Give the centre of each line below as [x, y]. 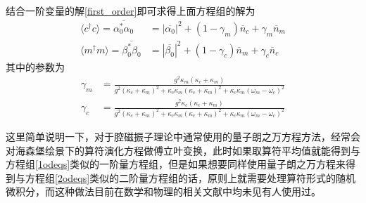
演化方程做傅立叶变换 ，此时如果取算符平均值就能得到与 [232, 150]
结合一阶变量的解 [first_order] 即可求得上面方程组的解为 [131, 11]
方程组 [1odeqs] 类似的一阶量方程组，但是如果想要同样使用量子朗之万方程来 [176, 164]
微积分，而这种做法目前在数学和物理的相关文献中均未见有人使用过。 [163, 191]
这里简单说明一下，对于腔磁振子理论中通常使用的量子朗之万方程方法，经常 [178, 136]
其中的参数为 [35, 66]
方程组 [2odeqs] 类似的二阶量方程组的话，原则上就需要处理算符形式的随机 [190, 177]
